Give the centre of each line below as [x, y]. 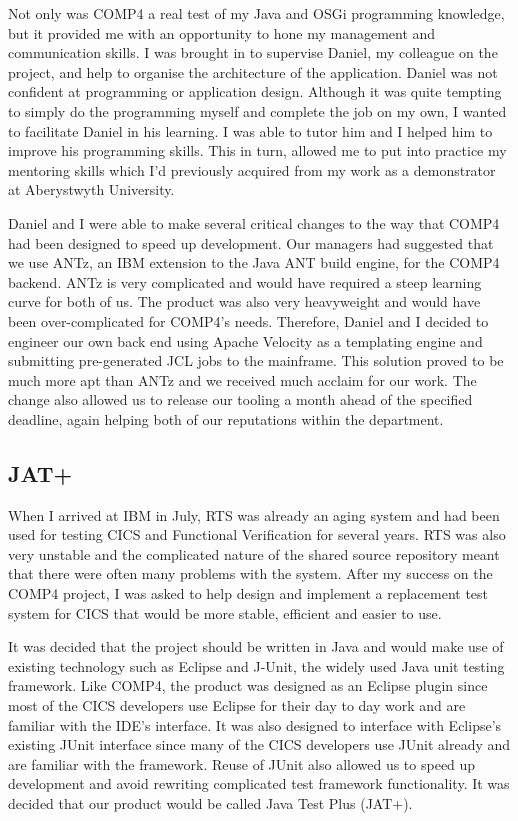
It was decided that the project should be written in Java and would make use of [256, 646]
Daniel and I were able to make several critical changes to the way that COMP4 [254, 222]
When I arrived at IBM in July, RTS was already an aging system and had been [254, 514]
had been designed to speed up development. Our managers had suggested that [251, 242]
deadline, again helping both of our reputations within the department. [226, 418]
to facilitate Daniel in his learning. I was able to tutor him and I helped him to [250, 130]
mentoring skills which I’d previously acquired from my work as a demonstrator [252, 169]
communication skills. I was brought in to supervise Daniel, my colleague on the [253, 52]
